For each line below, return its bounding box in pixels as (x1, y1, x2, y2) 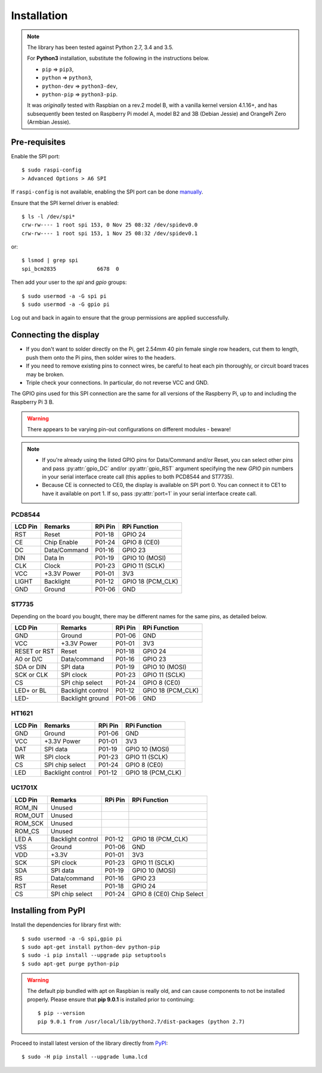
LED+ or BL (14, 686, 47, 695)
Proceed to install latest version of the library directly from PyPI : (11, 1040, 168, 1047)
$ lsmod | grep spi (21, 257, 79, 264)
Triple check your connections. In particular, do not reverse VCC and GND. (26, 379, 209, 386)
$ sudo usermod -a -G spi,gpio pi (21, 935, 122, 942)
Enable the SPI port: (11, 152, 60, 160)
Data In (44, 553, 64, 562)
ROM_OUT (14, 811, 44, 820)
